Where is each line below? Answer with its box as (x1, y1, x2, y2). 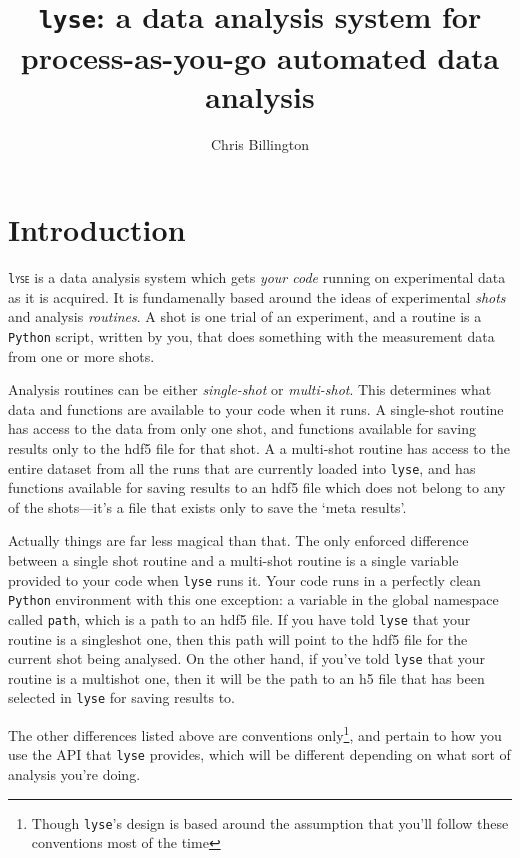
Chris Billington (211, 133, 309, 154)
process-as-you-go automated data (20, 36, 500, 77)
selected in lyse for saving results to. (8, 687, 235, 708)
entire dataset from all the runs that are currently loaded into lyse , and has (8, 457, 476, 478)
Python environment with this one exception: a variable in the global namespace (8, 589, 499, 610)
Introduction (8, 209, 186, 250)
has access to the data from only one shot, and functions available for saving (8, 418, 476, 439)
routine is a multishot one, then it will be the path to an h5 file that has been (8, 667, 485, 688)
